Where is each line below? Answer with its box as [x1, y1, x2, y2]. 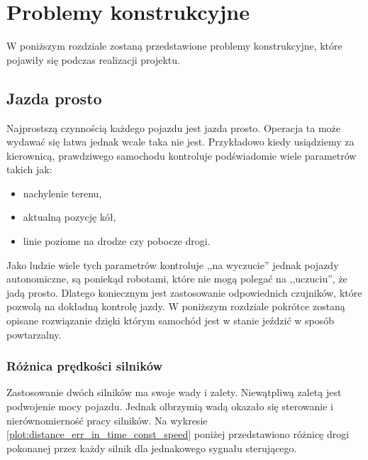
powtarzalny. [6, 327, 62, 341]
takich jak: [6, 162, 52, 177]
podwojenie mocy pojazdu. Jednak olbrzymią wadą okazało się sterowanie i [6, 399, 333, 414]
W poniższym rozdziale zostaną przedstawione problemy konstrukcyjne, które [6, 38, 342, 53]
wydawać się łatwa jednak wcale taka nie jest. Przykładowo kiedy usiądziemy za [6, 134, 355, 149]
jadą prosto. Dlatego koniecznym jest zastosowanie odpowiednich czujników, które [6, 285, 362, 300]
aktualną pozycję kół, [23, 209, 116, 224]
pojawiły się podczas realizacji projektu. [6, 52, 180, 67]
